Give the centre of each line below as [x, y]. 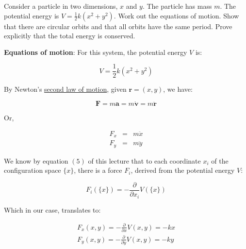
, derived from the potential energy [183, 170]
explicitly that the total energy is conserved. [70, 36]
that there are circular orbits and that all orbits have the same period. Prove [118, 26]
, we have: [178, 89]
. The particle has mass [177, 6]
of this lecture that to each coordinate [144, 160]
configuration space [33, 170]
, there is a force [98, 170]
